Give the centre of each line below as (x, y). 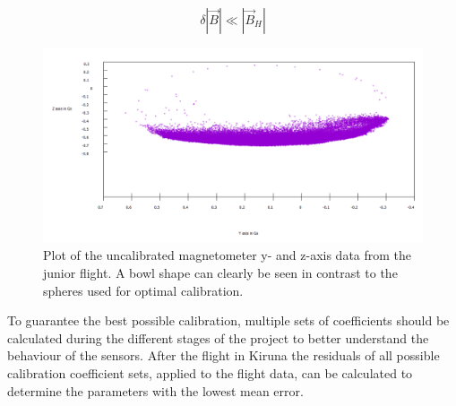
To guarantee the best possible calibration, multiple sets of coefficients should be (228, 320)
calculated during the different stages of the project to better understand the (218, 337)
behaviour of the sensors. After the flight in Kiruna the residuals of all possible (224, 355)
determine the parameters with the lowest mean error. (155, 390)
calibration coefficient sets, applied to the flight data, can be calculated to (210, 372)
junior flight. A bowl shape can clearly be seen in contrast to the (220, 272)
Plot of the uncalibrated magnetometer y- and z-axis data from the (228, 255)
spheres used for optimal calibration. (143, 290)
